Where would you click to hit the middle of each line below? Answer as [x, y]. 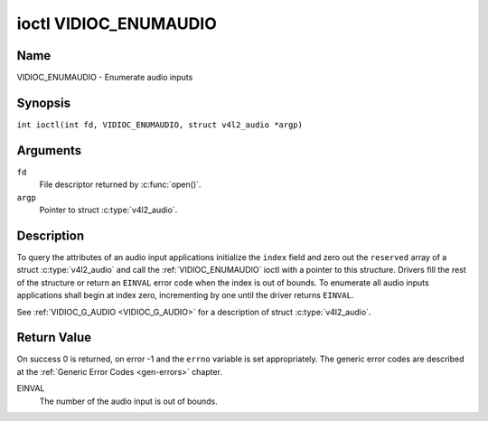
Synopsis [44, 103]
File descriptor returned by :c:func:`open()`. [120, 184]
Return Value [54, 337]
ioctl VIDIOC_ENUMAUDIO [117, 23]
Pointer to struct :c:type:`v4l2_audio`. [108, 210]
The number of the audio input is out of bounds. [129, 401]
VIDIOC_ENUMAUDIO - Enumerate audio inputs [105, 78]
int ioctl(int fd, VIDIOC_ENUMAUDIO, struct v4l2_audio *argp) [160, 125]
